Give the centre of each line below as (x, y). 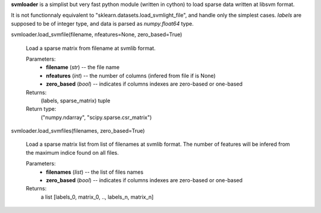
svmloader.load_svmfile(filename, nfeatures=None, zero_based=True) (97, 35)
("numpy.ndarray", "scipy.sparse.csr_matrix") (96, 117)
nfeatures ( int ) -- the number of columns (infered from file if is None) (131, 76)
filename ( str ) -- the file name (83, 67)
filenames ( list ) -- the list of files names (95, 172)
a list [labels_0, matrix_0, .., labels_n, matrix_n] (97, 197)
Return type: (41, 109)
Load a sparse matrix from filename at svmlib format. (91, 48)
